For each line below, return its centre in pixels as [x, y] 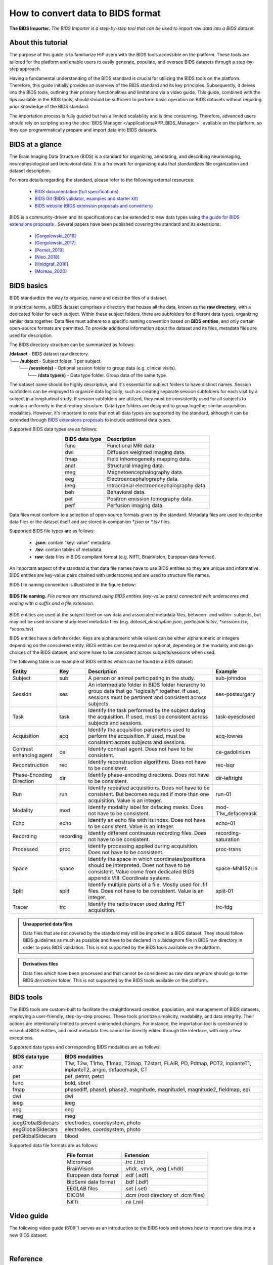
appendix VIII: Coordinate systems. [130, 878]
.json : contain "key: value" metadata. [73, 542]
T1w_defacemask [236, 813]
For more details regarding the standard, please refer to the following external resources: [102, 180]
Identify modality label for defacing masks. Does [146, 807]
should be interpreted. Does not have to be [139, 865]
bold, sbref [78, 1083]
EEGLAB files [82, 1188]
